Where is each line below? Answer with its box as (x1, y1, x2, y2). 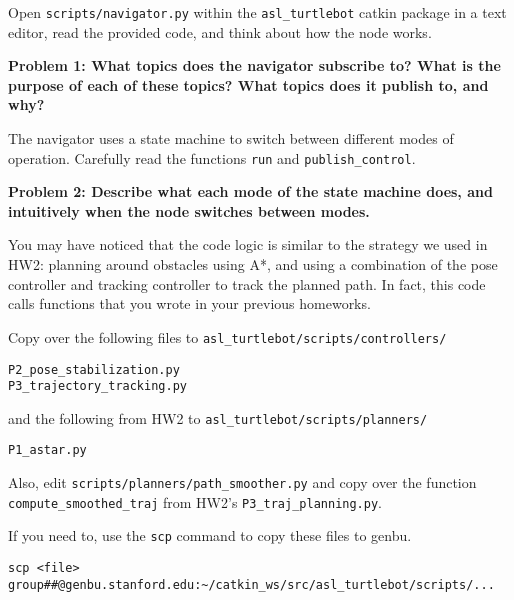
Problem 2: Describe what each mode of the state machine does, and (8, 181, 493, 202)
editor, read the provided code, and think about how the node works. (8, 21, 432, 42)
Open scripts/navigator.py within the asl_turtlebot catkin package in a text (8, 2, 507, 22)
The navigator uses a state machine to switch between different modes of (8, 128, 454, 149)
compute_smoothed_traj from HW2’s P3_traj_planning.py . (8, 491, 383, 512)
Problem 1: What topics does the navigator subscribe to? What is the (8, 55, 501, 76)
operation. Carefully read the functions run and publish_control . (8, 147, 416, 168)
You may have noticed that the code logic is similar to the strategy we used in (8, 234, 488, 255)
